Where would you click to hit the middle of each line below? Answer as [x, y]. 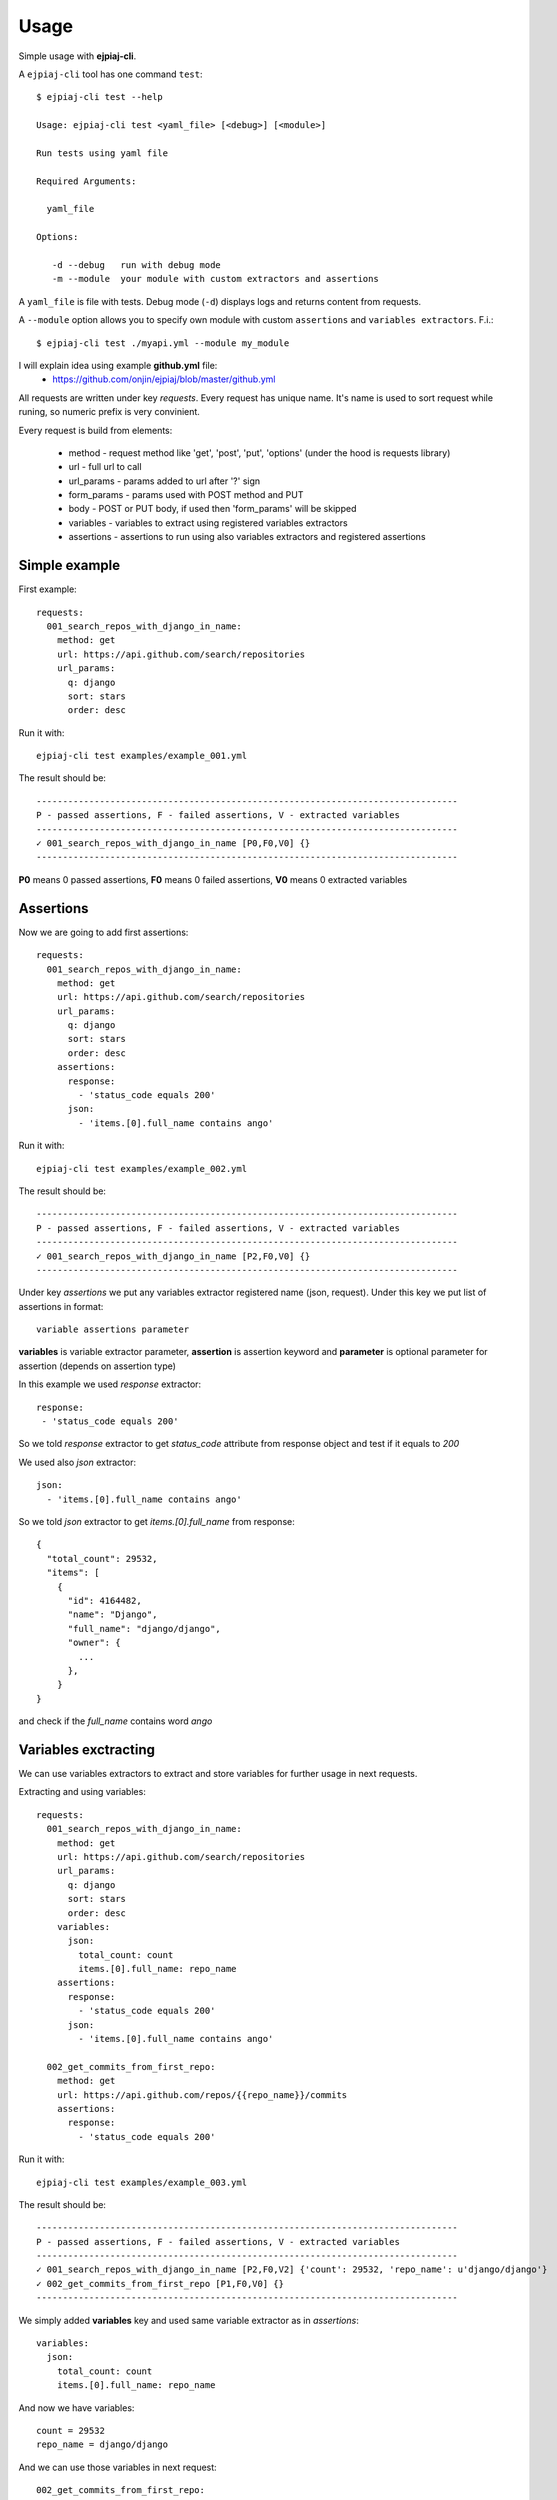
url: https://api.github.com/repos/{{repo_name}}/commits [202, 2094]
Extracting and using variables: [82, 1792]
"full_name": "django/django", [144, 1628]
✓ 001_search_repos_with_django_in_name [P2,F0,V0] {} [173, 1256]
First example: [47, 589]
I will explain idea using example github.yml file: [118, 365]
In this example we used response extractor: [110, 1384]
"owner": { [94, 1643]
